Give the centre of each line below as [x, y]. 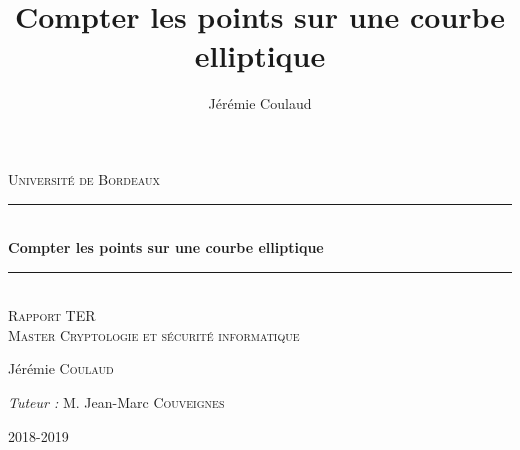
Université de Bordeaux [84, 178]
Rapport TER [52, 315]
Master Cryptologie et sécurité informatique [154, 334]
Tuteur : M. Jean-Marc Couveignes [116, 402]
